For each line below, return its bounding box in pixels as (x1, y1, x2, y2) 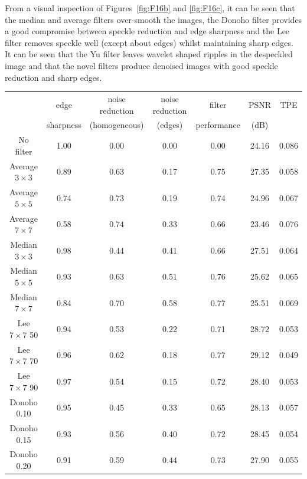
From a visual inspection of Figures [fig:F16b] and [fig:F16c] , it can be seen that (5, 2, 295, 14)
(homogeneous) (89, 119, 144, 131)
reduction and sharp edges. (5, 71, 102, 83)
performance (195, 119, 240, 131)
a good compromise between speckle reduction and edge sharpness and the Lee (5, 25, 290, 37)
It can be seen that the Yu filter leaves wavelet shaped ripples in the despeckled (5, 48, 293, 60)
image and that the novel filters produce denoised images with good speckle (5, 59, 278, 71)
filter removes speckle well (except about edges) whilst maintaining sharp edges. (5, 36, 293, 48)
